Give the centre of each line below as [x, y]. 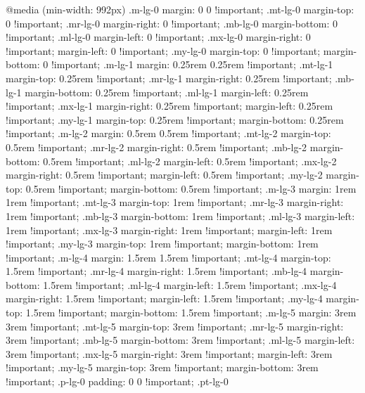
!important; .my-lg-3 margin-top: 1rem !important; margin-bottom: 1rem [162, 244]
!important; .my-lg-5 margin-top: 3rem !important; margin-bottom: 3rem [162, 367]
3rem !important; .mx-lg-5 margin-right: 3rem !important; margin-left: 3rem [169, 353]
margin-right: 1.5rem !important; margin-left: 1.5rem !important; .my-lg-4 [164, 298]
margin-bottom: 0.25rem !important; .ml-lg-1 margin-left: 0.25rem [167, 92]
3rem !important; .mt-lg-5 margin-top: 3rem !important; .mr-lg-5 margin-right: [175, 326]
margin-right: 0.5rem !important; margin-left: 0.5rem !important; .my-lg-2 [164, 175]
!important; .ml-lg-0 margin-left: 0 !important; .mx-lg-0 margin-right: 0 [158, 37]
